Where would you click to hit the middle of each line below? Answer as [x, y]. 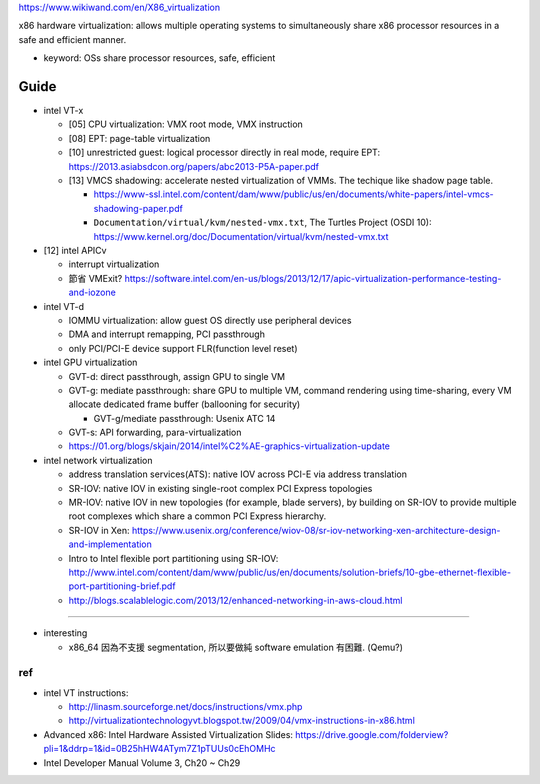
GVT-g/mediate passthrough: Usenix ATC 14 [184, 418]
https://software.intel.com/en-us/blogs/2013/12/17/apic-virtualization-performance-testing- [313, 278]
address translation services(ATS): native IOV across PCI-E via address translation [238, 474]
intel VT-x [63, 111]
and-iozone [92, 292]
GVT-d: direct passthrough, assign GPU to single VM [176, 376]
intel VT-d [64, 306]
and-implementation [110, 544]
